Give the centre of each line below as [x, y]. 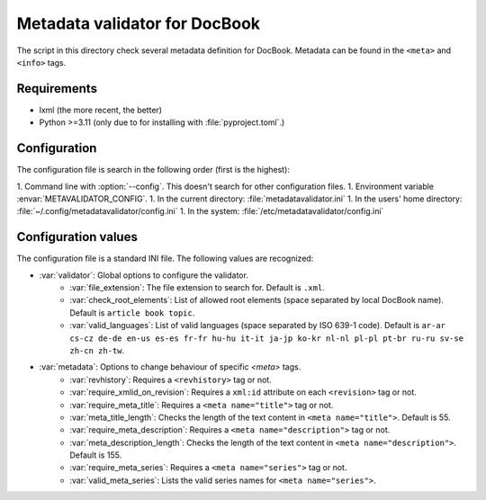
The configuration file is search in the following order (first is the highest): [153, 170]
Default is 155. [96, 455]
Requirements [57, 89]
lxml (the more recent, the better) [100, 110]
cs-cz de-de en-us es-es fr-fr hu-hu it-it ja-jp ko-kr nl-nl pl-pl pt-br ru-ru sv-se [266, 338]
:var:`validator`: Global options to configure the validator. [144, 275]
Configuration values [77, 237]
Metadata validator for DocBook [139, 23]
